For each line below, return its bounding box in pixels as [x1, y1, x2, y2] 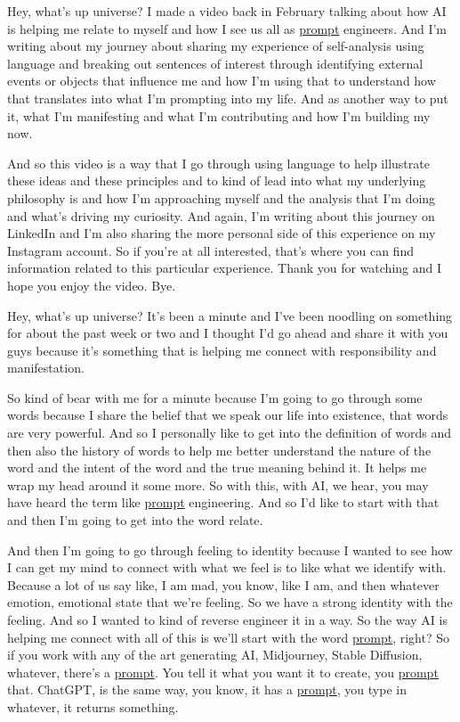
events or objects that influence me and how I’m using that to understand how [7, 71, 436, 90]
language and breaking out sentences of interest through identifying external [7, 53, 424, 72]
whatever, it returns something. [7, 697, 179, 716]
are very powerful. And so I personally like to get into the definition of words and [7, 423, 451, 442]
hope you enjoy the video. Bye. [7, 275, 176, 294]
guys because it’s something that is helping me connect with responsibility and [7, 340, 437, 359]
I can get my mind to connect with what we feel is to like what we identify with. [7, 558, 447, 577]
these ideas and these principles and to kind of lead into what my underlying [7, 171, 426, 190]
